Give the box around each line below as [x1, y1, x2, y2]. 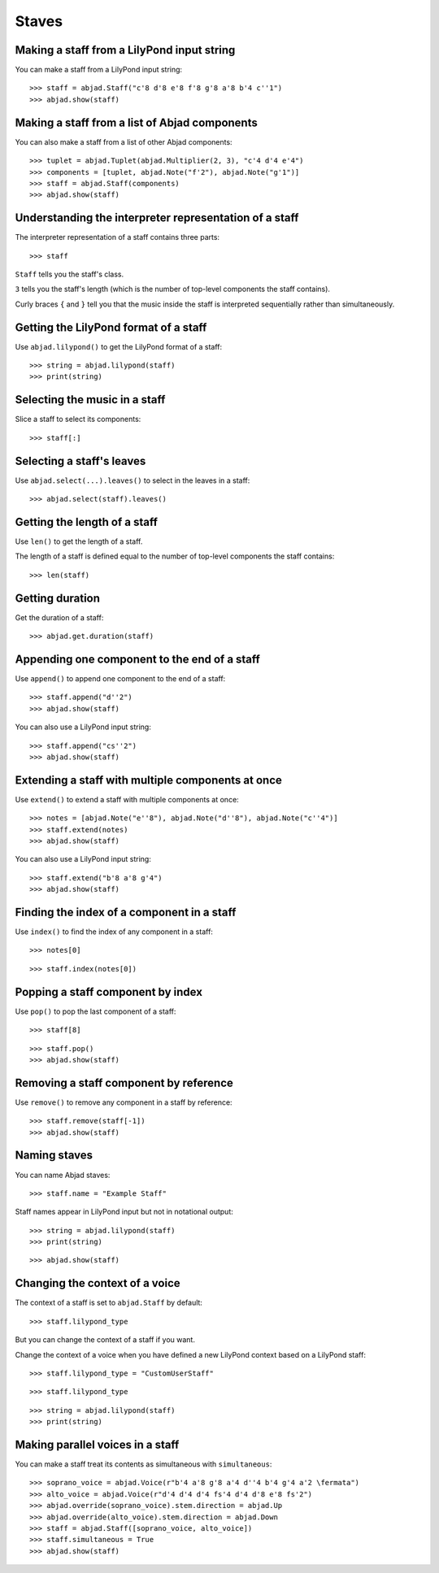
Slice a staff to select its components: [15, 415, 141, 424]
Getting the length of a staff [15, 515, 159, 528]
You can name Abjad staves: [15, 1170, 111, 1180]
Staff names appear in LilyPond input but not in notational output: [15, 1207, 233, 1217]
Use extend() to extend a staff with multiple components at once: [15, 794, 239, 804]
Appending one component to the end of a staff [15, 652, 260, 666]
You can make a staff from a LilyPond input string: [15, 65, 183, 75]
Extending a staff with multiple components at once [15, 773, 282, 787]
